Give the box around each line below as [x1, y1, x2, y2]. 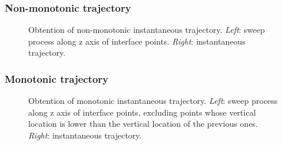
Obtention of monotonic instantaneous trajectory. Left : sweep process [28, 95, 278, 107]
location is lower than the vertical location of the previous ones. [28, 117, 258, 130]
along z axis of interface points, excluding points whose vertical [28, 106, 256, 118]
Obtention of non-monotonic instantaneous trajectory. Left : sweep [28, 23, 265, 36]
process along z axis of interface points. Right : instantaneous [28, 35, 245, 47]
